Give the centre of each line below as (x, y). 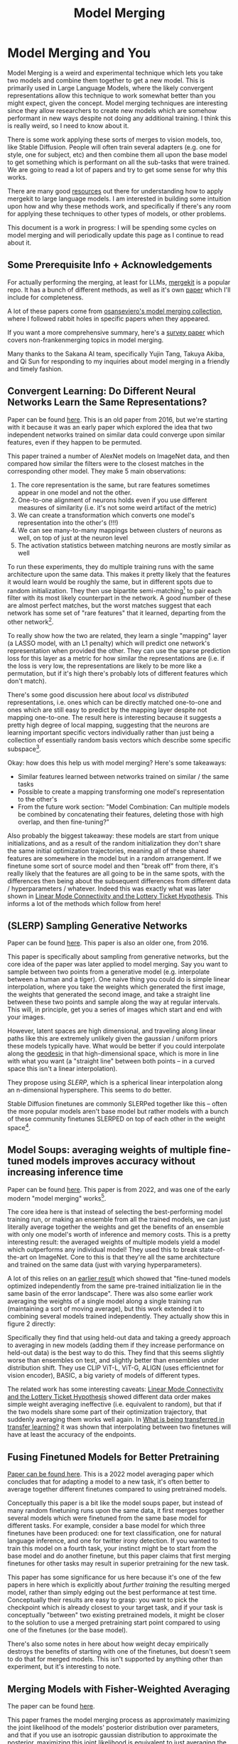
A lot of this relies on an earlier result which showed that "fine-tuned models (119, 1279)
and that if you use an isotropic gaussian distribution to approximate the (113, 1735)
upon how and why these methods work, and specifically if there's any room (119, 206)
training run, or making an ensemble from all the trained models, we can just (119, 1219)
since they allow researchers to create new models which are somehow (112, 110)
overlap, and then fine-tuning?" (64, 822)
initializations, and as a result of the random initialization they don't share (114, 843)
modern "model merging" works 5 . (57, 1198)
